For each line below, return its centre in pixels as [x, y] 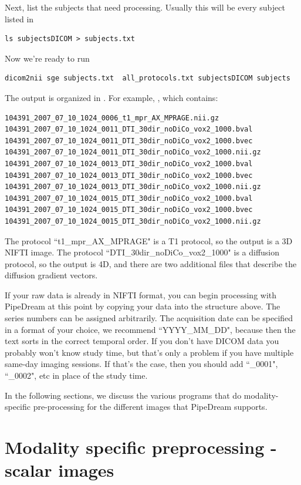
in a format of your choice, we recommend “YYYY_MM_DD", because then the [150, 329]
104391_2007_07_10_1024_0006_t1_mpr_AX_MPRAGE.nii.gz [112, 118]
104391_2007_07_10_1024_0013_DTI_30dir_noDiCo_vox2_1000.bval [129, 164]
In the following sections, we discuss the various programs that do [123, 395]
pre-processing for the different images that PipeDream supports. [150, 407]
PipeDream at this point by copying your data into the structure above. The [143, 306]
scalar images [60, 470]
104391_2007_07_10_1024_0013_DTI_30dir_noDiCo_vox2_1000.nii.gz [133, 187]
